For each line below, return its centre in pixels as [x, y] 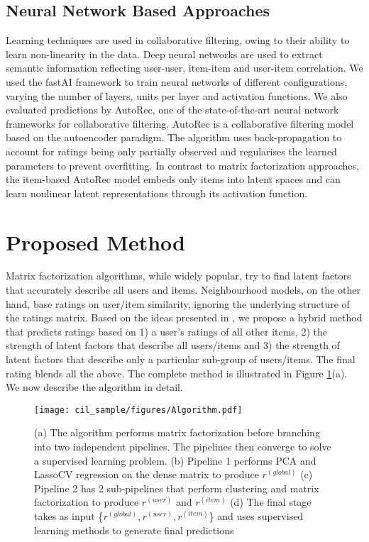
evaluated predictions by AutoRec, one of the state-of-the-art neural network [172, 110]
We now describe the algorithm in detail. [94, 387]
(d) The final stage [271, 502]
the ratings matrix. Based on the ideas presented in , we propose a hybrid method [184, 317]
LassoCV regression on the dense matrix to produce [147, 474]
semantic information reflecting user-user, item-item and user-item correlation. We [184, 68]
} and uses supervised [256, 516]
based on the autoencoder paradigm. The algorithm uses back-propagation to [174, 137]
